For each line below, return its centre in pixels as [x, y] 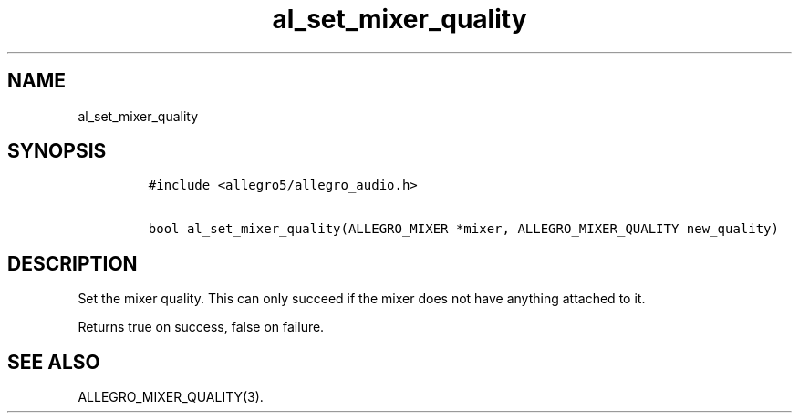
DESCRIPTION [73, 263]
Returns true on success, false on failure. [201, 327]
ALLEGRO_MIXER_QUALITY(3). [171, 397]
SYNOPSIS [57, 151]
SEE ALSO [54, 362]
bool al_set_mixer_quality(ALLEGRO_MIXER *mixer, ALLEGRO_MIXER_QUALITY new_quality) [463, 229]
